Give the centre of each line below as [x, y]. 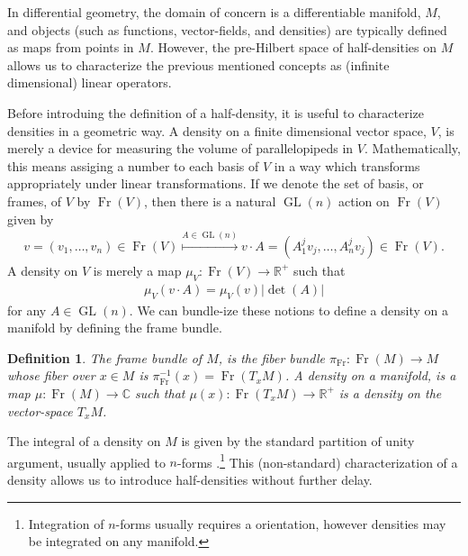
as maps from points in [71, 47]
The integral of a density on [84, 441]
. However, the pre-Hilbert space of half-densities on [293, 47]
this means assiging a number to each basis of [133, 165]
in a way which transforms [347, 165]
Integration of [66, 523]
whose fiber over [51, 375]
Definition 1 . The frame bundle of [105, 357]
